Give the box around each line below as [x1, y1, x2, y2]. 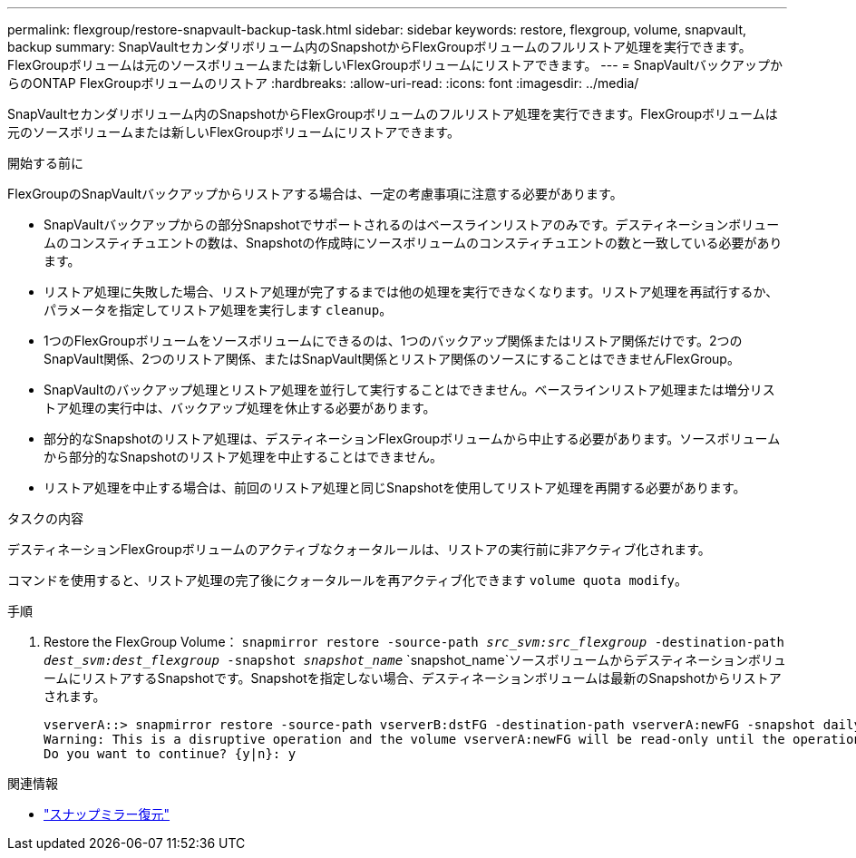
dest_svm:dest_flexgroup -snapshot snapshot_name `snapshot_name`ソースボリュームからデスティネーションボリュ [44, 652, 787, 668]
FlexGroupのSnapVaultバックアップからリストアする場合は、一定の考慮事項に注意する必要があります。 [7, 186, 623, 201]
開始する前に [7, 155, 83, 171]
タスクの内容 [7, 511, 83, 526]
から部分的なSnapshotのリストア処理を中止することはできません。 [44, 449, 443, 464]
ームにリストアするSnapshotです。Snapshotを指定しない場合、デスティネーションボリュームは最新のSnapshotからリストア [44, 670, 782, 686]
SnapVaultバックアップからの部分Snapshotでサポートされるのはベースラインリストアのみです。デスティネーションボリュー [44, 217, 780, 232]
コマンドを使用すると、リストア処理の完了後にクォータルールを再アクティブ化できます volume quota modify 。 [7, 572, 687, 588]
